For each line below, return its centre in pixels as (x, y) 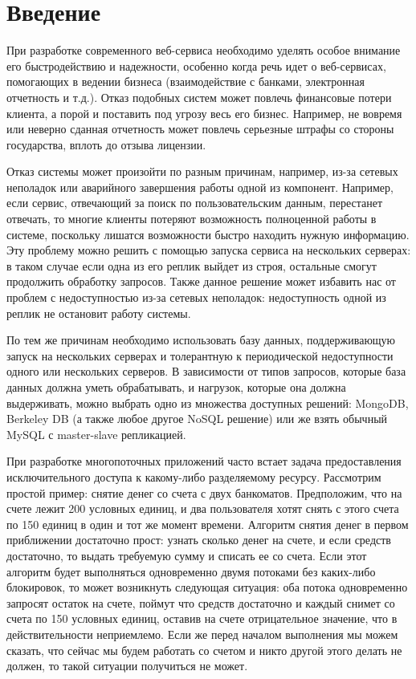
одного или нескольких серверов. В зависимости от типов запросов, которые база (206, 371)
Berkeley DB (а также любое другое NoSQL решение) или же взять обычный (197, 419)
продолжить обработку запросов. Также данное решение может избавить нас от (201, 281)
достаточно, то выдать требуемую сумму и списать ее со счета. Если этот (187, 555)
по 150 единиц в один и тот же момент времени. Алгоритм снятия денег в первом (208, 524)
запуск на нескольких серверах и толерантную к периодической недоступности (200, 355)
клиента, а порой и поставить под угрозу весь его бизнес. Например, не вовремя (204, 113)
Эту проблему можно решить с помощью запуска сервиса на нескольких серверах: (209, 250)
